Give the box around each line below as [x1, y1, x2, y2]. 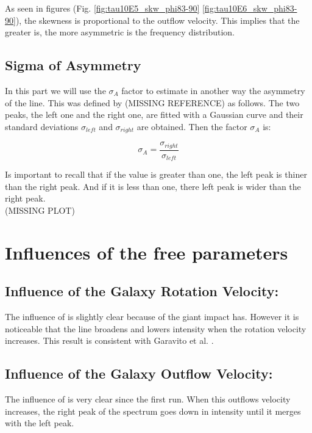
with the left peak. [5, 417, 74, 429]
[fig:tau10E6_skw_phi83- [202, 2, 297, 14]
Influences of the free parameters [5, 239, 288, 264]
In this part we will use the [5, 84, 106, 96]
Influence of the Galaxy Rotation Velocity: [5, 282, 279, 300]
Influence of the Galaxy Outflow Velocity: [5, 364, 273, 383]
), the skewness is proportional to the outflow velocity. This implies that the [15, 13, 300, 26]
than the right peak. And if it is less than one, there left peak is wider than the [5, 180, 301, 192]
